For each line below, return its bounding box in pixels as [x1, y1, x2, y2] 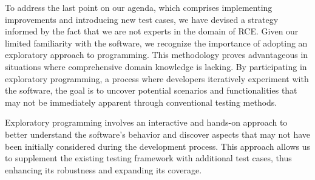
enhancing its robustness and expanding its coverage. [5, 163, 202, 176]
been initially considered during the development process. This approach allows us [5, 140, 311, 152]
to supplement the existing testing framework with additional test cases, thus [5, 152, 292, 164]
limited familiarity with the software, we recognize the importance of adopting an [5, 36, 308, 49]
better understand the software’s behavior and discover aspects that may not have [5, 127, 311, 140]
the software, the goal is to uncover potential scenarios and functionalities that [5, 84, 297, 97]
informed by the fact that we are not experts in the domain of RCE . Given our [5, 25, 299, 37]
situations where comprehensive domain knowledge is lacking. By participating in [5, 60, 307, 72]
